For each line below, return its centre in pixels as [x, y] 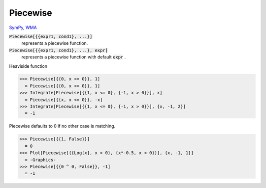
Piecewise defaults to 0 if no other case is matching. [62, 126]
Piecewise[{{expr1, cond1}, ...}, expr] [59, 50]
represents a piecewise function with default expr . [74, 57]
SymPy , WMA [23, 27]
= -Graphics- [40, 160]
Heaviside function [28, 66]
